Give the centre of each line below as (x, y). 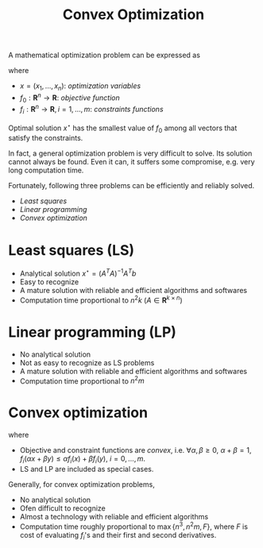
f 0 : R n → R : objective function (70, 98)
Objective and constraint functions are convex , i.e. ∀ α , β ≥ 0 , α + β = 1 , (135, 450)
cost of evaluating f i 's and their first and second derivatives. (118, 536)
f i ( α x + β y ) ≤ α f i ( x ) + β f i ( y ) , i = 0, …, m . (82, 460)
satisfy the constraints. (46, 138)
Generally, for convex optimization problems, (81, 484)
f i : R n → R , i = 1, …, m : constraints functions (92, 110)
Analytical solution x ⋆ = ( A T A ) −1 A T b (78, 273)
